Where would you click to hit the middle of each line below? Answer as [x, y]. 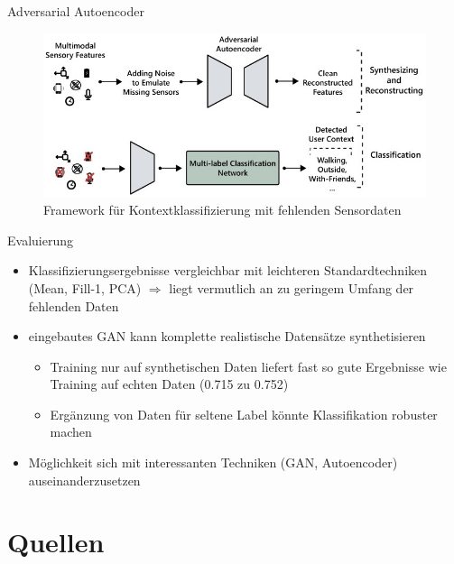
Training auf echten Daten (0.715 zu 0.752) [169, 384]
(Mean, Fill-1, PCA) [85, 287]
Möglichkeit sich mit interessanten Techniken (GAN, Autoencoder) [213, 462]
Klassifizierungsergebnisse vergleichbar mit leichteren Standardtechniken [228, 270]
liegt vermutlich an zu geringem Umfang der [292, 287]
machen [71, 432]
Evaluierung [40, 240]
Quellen [56, 542]
